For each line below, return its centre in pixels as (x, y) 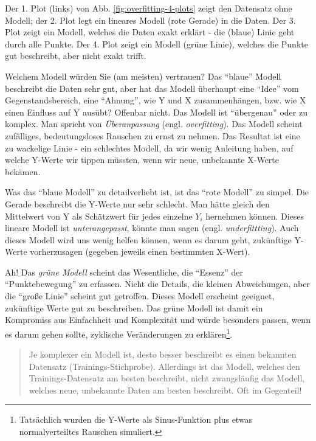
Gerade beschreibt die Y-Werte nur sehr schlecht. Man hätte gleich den (137, 203)
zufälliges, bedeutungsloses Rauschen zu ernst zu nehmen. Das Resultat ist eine (153, 135)
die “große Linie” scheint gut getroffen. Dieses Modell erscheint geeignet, (140, 296)
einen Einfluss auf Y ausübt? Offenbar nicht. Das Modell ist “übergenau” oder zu (156, 112)
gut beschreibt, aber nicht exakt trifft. (76, 56)
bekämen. (23, 171)
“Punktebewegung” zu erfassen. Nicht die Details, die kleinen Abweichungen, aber (157, 284)
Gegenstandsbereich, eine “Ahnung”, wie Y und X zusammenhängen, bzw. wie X (156, 100)
